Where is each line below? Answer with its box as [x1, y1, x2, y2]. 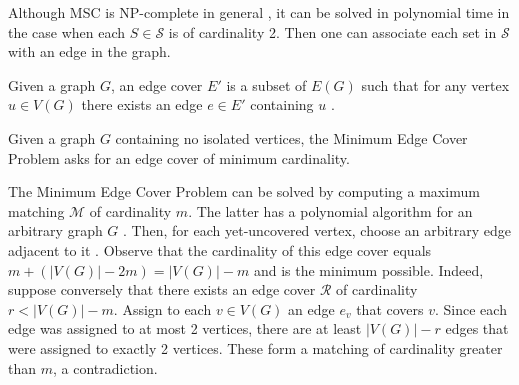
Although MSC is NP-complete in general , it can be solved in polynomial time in [8, 2, 510, 22]
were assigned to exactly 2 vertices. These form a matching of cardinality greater [8, 337, 503, 358]
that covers [356, 298, 424, 319]
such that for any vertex [361, 74, 510, 95]
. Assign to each [113, 298, 212, 319]
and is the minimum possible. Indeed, [253, 259, 484, 280]
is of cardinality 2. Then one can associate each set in [168, 21, 497, 42]
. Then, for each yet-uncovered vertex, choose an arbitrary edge [123, 220, 512, 241]
